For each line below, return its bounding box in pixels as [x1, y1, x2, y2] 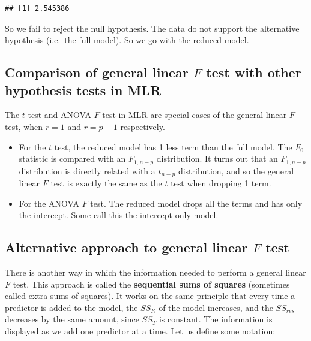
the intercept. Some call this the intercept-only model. [19, 209, 219, 221]
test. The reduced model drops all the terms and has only [90, 197, 303, 209]
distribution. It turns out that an [156, 152, 278, 165]
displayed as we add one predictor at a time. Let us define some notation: [5, 325, 276, 337]
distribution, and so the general [178, 164, 294, 177]
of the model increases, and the [159, 301, 273, 313]
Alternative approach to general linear [5, 238, 248, 256]
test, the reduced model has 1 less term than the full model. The [54, 140, 292, 153]
